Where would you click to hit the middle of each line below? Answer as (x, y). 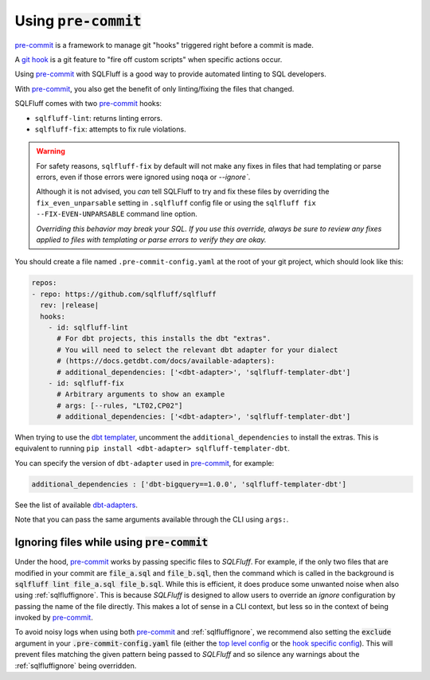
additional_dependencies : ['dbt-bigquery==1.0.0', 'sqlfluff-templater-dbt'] (189, 484)
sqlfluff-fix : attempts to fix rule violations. (110, 129)
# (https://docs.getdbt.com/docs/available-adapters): (166, 361)
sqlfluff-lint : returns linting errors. (99, 118)
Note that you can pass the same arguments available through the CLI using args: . (152, 520)
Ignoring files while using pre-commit (111, 543)
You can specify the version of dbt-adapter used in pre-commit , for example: (145, 463)
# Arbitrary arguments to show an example (141, 395)
